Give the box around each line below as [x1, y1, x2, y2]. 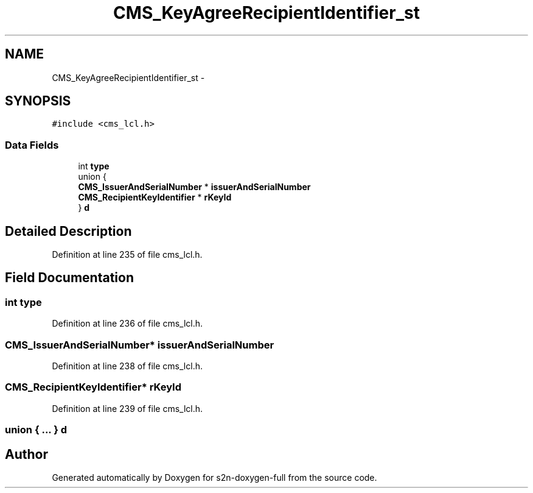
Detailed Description [5, 223, 132, 239]
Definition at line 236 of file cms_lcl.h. [52, 318, 203, 329]
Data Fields [5, 138, 59, 151]
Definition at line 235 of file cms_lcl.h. [52, 249, 203, 260]
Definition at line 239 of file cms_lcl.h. [52, 403, 203, 414]
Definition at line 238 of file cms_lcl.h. [52, 361, 203, 371]
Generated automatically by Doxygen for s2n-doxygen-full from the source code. [52, 472, 377, 483]
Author [5, 446, 48, 462]
